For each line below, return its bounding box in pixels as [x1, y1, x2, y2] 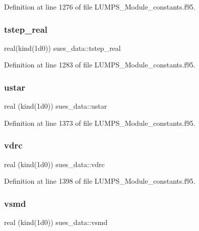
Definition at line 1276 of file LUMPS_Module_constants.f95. [4, 2, 195, 12]
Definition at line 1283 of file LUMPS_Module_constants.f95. [4, 59, 195, 70]
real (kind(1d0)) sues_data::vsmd [4, 217, 108, 227]
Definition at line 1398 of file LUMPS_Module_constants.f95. [4, 176, 195, 186]
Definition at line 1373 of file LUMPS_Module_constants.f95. [4, 117, 195, 128]
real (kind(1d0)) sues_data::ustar [4, 101, 107, 111]
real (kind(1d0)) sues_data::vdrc [4, 159, 105, 169]
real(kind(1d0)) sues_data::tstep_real [4, 42, 121, 53]
